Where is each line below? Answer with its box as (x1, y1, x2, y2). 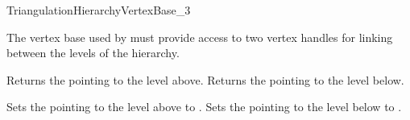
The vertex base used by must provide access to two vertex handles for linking (6, 28, 393, 45)
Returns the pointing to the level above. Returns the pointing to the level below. (6, 71, 404, 88)
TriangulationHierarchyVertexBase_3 (6, 2, 191, 18)
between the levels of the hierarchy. (6, 44, 180, 61)
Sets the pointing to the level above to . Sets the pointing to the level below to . (6, 98, 402, 115)
